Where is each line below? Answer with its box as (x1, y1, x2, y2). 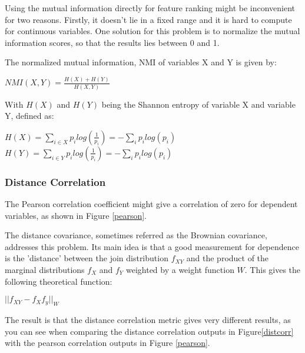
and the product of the (186, 252, 269, 264)
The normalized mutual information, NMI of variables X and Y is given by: (5, 56, 277, 68)
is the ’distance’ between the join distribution (5, 252, 168, 264)
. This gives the (244, 263, 301, 275)
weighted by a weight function (125, 263, 234, 275)
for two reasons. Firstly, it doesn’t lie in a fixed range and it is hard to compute (5, 13, 292, 25)
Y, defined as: (5, 109, 54, 122)
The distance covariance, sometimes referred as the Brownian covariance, (5, 229, 267, 241)
